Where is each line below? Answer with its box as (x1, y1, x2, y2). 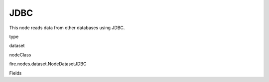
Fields (9, 70, 22, 76)
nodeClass (9, 52, 31, 58)
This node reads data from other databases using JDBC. (9, 25, 125, 31)
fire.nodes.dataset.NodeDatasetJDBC (9, 61, 87, 67)
